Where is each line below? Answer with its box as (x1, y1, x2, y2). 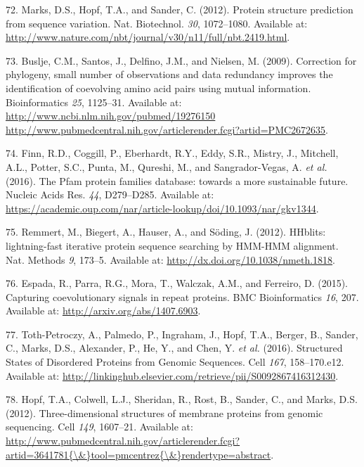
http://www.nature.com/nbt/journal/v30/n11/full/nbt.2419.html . (6, 30, 290, 44)
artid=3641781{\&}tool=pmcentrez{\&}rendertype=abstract (6, 447, 271, 461)
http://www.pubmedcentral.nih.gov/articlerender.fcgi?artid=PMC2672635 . (6, 122, 328, 136)
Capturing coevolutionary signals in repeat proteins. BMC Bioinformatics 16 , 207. (6, 289, 359, 304)
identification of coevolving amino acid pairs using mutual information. (6, 80, 311, 95)
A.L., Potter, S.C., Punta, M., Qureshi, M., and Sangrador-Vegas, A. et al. (6, 159, 327, 174)
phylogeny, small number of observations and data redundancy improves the (6, 67, 333, 82)
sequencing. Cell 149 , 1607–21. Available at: (6, 419, 193, 434)
